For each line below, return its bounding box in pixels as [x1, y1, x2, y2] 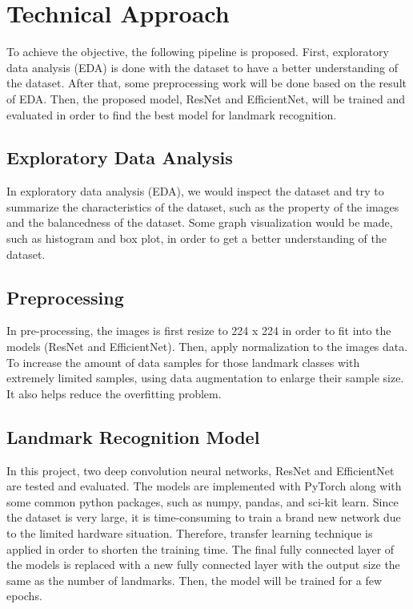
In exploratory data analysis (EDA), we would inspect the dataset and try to [6, 183, 384, 200]
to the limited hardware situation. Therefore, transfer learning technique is [6, 525, 373, 542]
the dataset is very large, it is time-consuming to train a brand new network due [6, 509, 401, 526]
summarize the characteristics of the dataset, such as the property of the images [6, 198, 399, 215]
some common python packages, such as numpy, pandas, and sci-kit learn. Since [6, 493, 399, 510]
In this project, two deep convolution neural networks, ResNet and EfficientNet [6, 462, 395, 478]
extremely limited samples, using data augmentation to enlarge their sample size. [6, 369, 404, 386]
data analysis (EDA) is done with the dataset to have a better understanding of [6, 58, 398, 75]
